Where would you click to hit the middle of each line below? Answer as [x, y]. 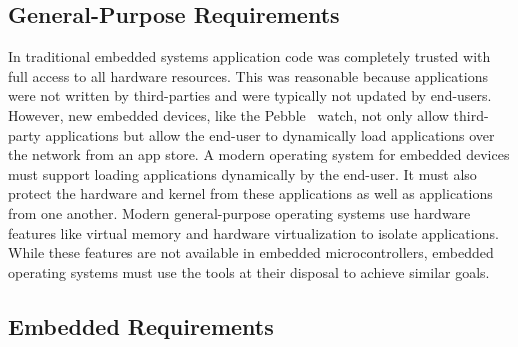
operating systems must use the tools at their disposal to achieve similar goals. [249, 271]
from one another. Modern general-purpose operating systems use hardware [239, 212]
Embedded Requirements [141, 325]
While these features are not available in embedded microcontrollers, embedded [251, 252]
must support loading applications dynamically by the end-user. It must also [242, 173]
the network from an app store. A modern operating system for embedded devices [259, 154]
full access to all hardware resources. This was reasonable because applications [248, 75]
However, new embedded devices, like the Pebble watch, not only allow [228, 114]
